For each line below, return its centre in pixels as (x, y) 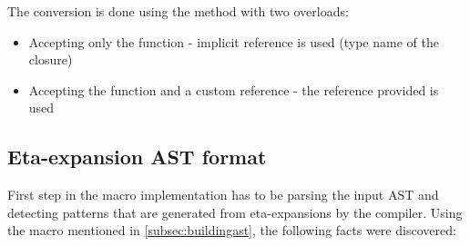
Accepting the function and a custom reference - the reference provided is (234, 89)
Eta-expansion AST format (137, 157)
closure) (51, 59)
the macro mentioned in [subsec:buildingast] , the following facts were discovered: (232, 230)
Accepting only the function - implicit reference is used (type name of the (234, 41)
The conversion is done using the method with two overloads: (178, 11)
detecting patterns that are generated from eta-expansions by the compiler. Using (235, 212)
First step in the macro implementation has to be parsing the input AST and (223, 195)
